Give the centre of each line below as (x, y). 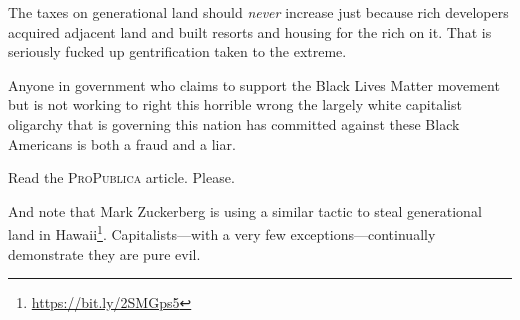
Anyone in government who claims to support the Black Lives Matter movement (254, 84)
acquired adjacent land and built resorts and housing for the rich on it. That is (250, 31)
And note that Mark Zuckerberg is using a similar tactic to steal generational (245, 210)
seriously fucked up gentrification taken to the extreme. (177, 51)
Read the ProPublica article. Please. (121, 177)
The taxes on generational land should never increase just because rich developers (258, 12)
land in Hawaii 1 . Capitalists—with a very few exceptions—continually (222, 232)
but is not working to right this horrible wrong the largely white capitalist (235, 104)
